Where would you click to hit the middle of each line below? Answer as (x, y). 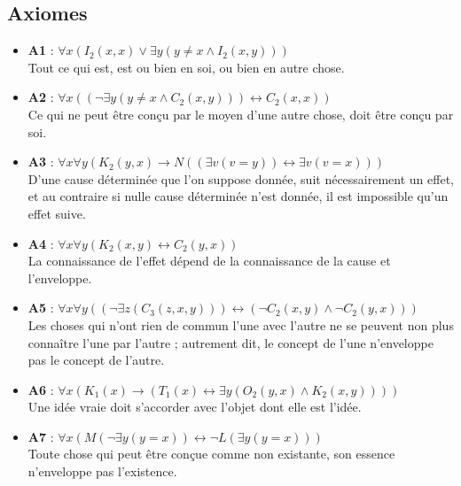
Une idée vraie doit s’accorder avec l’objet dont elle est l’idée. (195, 407)
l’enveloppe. (60, 278)
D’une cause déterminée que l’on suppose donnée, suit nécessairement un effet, (241, 178)
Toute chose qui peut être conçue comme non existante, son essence (211, 454)
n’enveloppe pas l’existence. (102, 471)
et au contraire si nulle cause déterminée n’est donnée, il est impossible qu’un (238, 196)
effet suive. (57, 213)
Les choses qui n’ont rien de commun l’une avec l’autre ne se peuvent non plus (241, 324)
